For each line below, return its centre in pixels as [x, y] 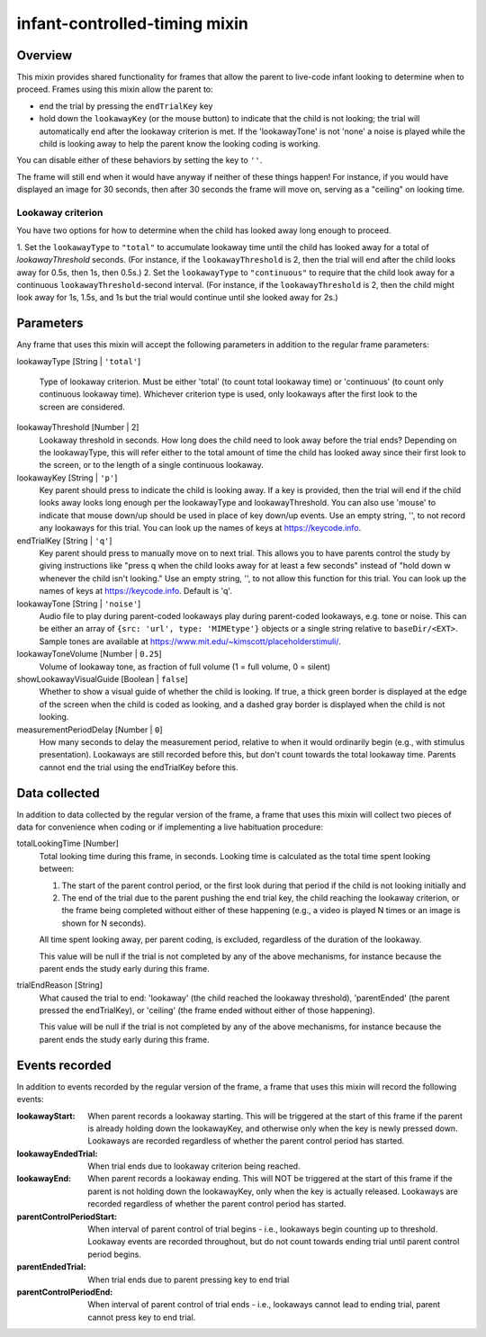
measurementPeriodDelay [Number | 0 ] [90, 730]
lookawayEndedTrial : [57, 1153]
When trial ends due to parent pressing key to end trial [189, 1279]
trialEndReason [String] [60, 985]
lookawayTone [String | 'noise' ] [79, 604]
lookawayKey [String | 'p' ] [67, 478]
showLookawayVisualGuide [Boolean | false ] [102, 678]
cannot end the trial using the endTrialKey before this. [139, 767]
